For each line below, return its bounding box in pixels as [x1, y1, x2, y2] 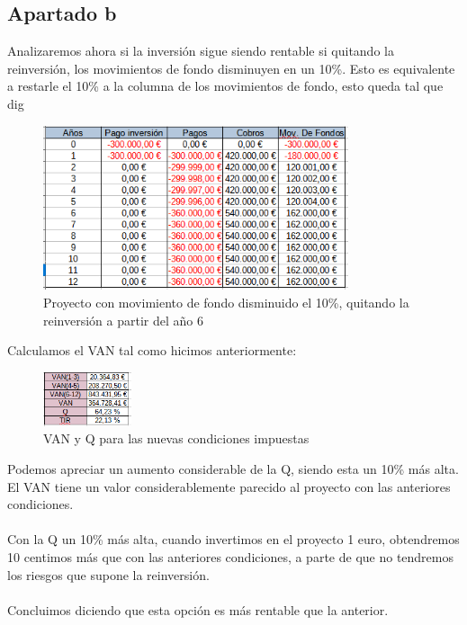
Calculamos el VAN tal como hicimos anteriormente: [7, 341, 297, 360]
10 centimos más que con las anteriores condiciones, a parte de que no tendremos [7, 547, 454, 566]
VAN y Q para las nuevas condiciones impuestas [43, 429, 310, 448]
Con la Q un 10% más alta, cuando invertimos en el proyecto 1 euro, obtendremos [7, 530, 460, 549]
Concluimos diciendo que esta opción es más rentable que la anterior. [7, 600, 389, 619]
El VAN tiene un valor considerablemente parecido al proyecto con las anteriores [7, 477, 451, 496]
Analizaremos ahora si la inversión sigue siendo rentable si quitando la [7, 41, 394, 60]
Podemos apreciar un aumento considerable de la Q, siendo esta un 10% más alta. [7, 459, 459, 478]
